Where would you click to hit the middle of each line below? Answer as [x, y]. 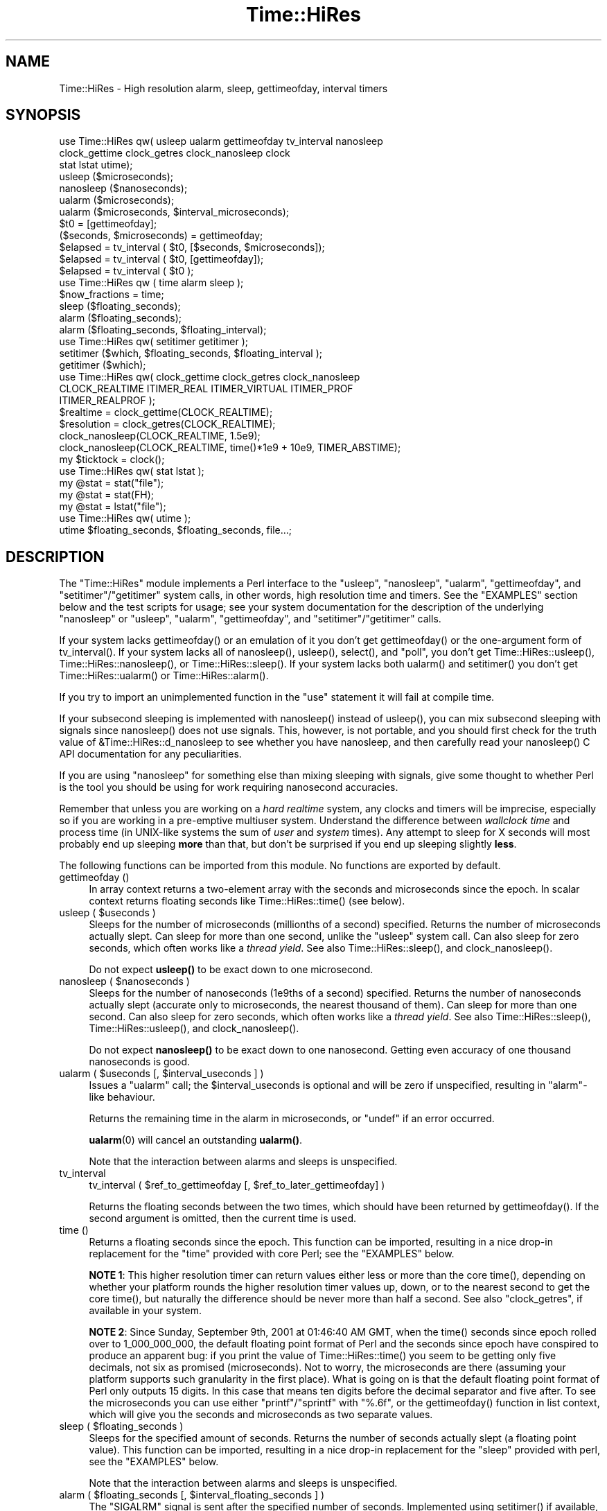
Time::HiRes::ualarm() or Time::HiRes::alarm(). [164, 676]
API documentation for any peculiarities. [150, 754]
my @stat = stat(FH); [106, 495]
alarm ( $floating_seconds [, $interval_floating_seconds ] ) [192, 1495]
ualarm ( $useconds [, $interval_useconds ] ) [161, 1074]
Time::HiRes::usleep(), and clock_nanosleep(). [194, 1029]
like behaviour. [122, 1097]
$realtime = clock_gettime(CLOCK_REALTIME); [166, 412]
